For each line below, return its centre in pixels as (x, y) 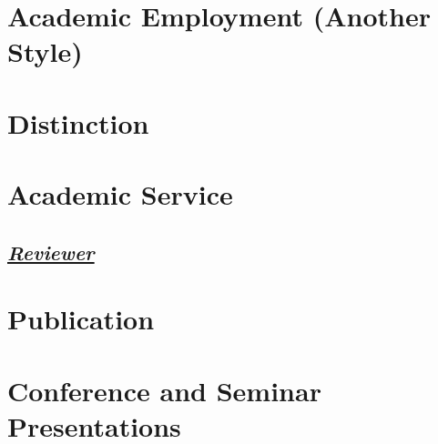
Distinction (78, 122)
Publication (81, 319)
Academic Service (120, 194)
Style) (45, 51)
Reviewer (51, 252)
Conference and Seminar (164, 390)
